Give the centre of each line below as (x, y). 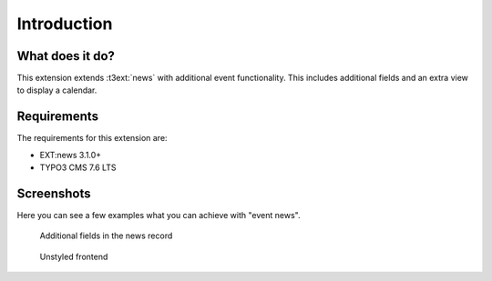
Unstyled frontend (74, 256)
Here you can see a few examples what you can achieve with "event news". (159, 216)
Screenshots (54, 193)
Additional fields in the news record (106, 236)
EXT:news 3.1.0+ (71, 155)
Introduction (65, 24)
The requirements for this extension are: (92, 138)
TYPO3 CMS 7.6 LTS (78, 167)
